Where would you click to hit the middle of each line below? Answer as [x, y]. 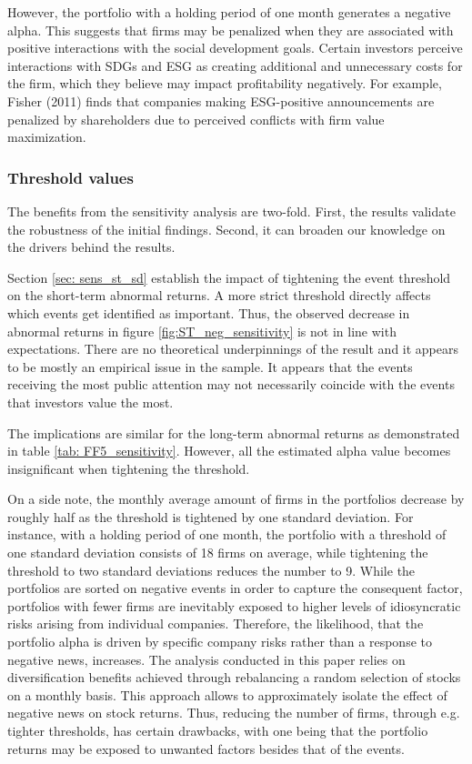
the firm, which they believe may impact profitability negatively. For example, [225, 83]
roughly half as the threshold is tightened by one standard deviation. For [211, 516]
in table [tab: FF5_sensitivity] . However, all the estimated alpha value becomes [229, 451]
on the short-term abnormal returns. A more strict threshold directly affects [219, 295]
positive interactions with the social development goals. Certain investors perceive [235, 48]
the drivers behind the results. [91, 247]
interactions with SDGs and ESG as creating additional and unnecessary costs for [235, 65]
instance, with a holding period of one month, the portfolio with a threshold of [227, 534]
